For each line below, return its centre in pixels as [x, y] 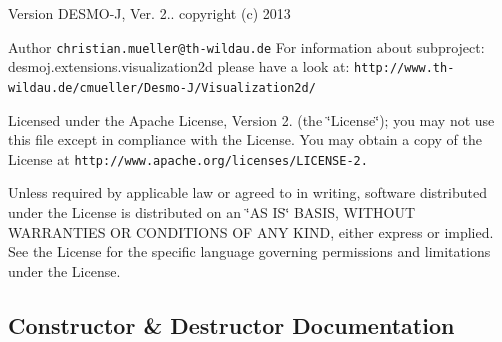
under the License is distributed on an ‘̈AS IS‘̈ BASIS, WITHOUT [212, 212]
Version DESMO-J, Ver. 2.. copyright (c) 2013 [149, 13]
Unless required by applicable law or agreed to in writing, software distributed [247, 192]
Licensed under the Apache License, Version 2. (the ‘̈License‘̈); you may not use [251, 119]
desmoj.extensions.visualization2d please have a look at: [179, 66]
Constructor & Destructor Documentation [231, 324]
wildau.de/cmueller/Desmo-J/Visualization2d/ [162, 87]
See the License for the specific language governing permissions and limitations [249, 251]
